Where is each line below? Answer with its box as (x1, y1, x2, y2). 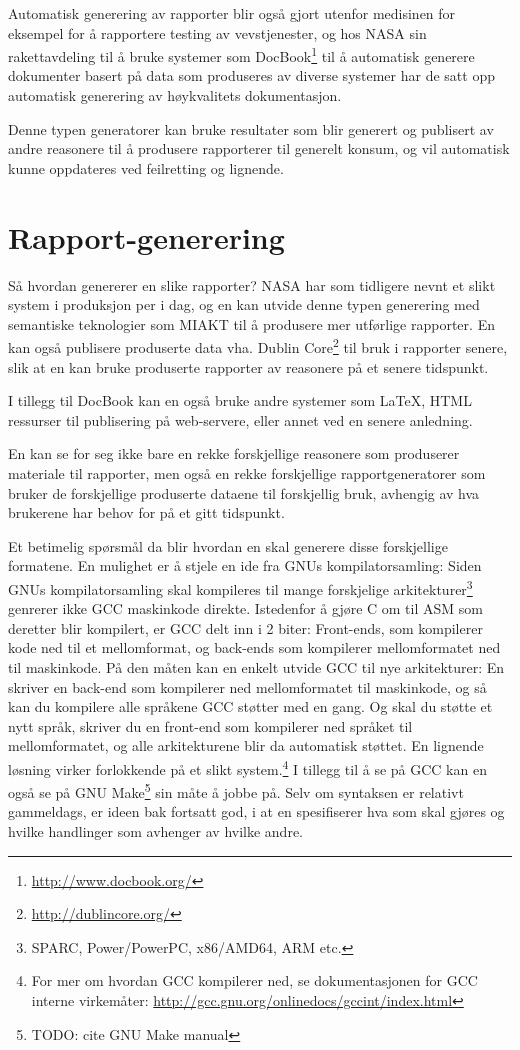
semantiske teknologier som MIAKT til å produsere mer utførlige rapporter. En (8, 313, 495, 334)
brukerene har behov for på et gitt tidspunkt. (8, 502, 285, 523)
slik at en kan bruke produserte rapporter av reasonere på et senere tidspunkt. (8, 356, 489, 377)
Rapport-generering (8, 216, 285, 257)
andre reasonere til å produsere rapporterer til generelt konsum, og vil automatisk (8, 138, 510, 159)
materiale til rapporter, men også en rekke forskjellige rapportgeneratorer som (8, 462, 486, 483)
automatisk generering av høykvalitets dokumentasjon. (8, 85, 342, 106)
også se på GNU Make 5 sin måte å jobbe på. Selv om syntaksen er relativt (8, 779, 464, 802)
